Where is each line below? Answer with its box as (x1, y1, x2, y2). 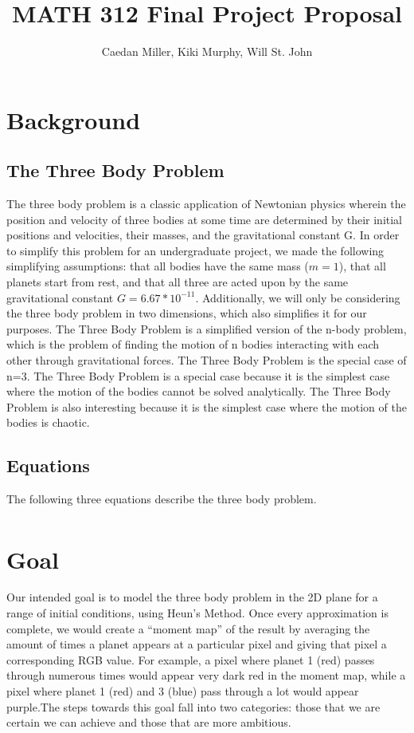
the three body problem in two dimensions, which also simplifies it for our (6, 305, 367, 321)
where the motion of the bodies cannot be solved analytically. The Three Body (6, 383, 391, 400)
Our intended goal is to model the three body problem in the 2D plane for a (6, 589, 378, 605)
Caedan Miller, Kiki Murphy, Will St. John (101, 43, 313, 60)
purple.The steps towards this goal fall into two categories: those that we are (6, 698, 381, 715)
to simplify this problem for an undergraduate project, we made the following (6, 242, 385, 258)
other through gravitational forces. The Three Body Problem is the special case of (6, 352, 407, 368)
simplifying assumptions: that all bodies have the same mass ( (6, 258, 309, 274)
